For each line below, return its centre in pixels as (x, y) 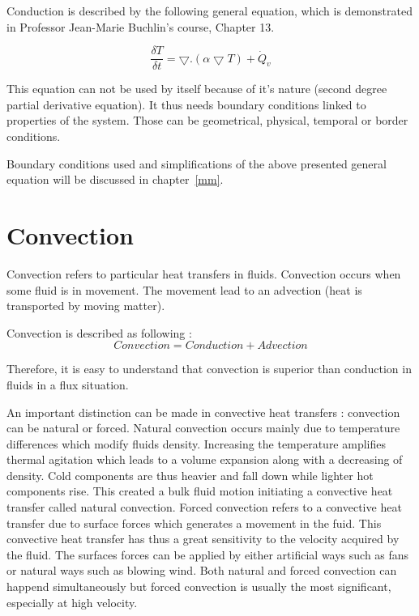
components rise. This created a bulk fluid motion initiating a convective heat (200, 491)
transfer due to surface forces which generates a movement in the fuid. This (194, 523)
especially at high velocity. (72, 602)
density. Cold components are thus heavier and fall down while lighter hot (190, 475)
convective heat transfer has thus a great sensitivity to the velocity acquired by (203, 539)
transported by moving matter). (86, 306)
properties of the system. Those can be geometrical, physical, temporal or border (207, 120)
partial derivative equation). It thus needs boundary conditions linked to (186, 104)
